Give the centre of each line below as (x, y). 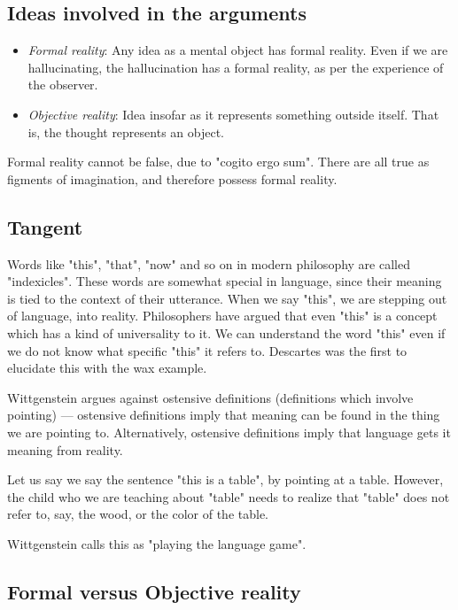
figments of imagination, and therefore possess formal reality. (172, 178)
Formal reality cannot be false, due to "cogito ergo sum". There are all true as (218, 162)
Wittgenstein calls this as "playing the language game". (157, 543)
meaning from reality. (65, 449)
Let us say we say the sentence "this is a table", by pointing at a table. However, (225, 479)
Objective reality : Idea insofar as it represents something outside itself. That (233, 114)
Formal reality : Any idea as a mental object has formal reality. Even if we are (238, 50)
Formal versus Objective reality (154, 591)
